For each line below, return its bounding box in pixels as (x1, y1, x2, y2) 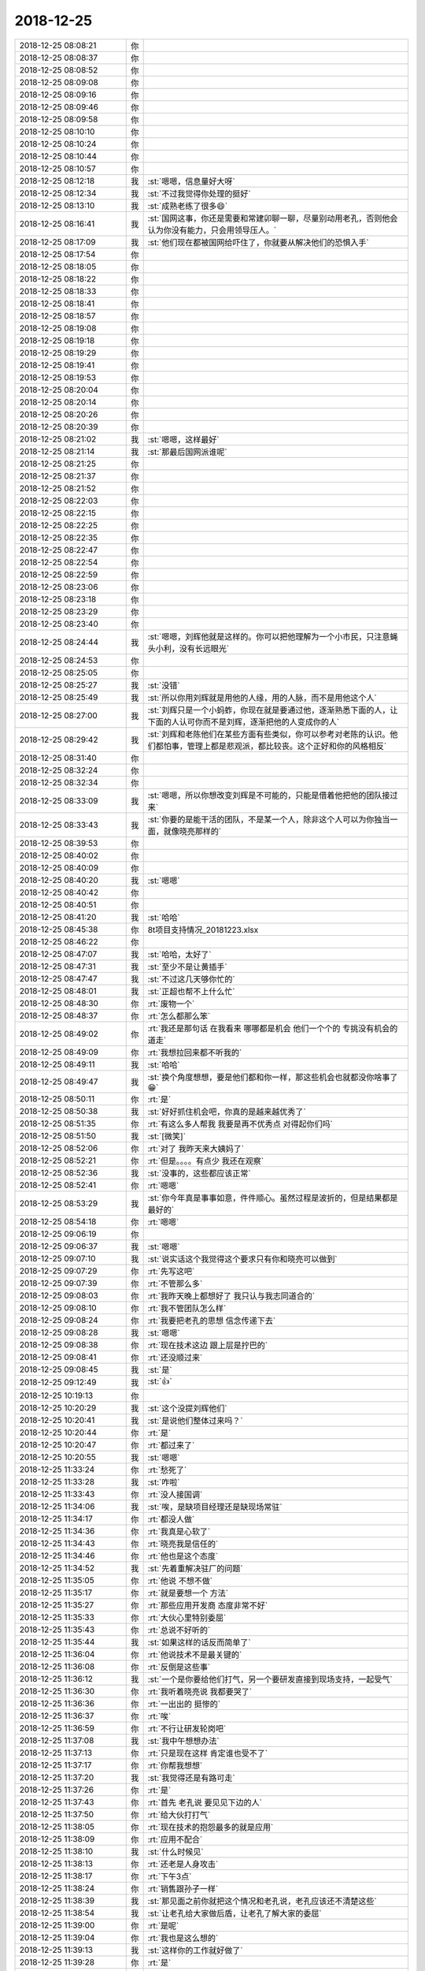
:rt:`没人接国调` (147, 1488, 203, 1500)
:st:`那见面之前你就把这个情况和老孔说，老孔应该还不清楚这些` (147, 1895, 377, 1906)
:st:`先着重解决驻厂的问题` (147, 1563, 243, 1574)
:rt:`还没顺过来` (147, 1352, 203, 1363)
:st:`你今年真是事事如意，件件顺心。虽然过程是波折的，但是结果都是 (147, 1192, 398, 1203)
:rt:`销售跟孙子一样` (147, 1883, 219, 1894)
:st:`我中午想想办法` (147, 1735, 220, 1746)
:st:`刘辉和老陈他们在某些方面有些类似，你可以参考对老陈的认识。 (147, 728, 390, 740)
